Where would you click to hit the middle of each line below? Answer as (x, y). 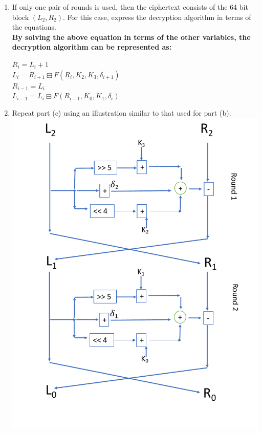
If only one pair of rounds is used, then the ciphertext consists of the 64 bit (130, 7)
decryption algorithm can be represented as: (92, 47)
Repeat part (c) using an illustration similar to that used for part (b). (122, 112)
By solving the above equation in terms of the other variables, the (131, 37)
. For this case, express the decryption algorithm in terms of (157, 17)
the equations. (34, 27)
